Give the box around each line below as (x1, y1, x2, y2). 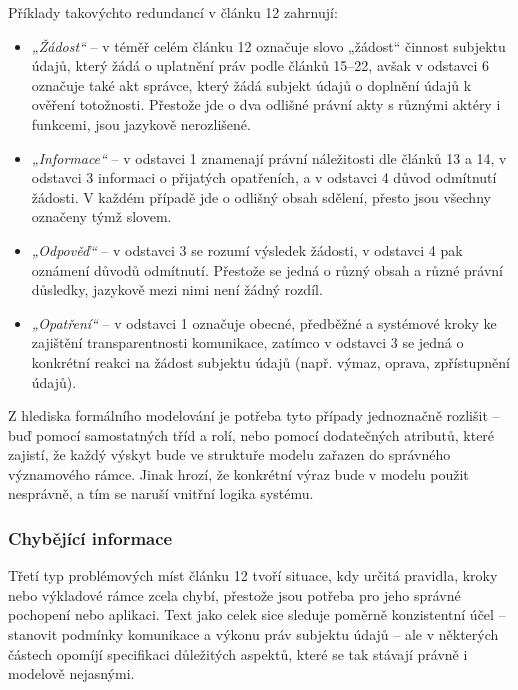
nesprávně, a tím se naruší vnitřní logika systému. (8, 483, 314, 504)
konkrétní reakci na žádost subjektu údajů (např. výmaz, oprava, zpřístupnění (31, 351, 510, 372)
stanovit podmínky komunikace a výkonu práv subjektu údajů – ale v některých (8, 624, 499, 645)
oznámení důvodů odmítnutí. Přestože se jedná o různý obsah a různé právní (31, 259, 503, 280)
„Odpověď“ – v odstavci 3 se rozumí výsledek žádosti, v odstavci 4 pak (31, 239, 463, 260)
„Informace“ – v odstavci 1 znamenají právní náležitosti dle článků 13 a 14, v (31, 147, 507, 168)
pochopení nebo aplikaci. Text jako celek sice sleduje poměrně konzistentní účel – (8, 604, 506, 625)
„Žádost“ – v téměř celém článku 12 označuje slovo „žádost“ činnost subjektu (31, 35, 506, 56)
